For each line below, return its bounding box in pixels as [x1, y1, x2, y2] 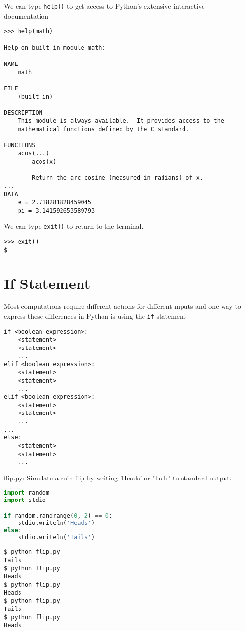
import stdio [4, 497, 46, 504]
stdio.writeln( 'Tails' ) [18, 534, 95, 541]
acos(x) [32, 158, 57, 165]
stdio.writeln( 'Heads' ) [18, 519, 95, 526]
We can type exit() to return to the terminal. [4, 221, 143, 231]
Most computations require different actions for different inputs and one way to [4, 301, 241, 311]
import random [4, 489, 50, 497]
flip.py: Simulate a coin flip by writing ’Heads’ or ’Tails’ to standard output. [4, 472, 232, 482]
